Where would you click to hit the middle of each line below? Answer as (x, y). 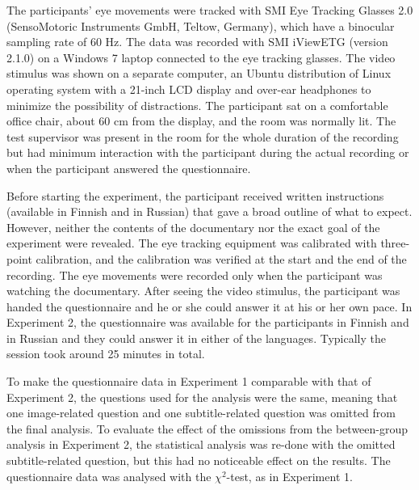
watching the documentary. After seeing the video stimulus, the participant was (203, 291)
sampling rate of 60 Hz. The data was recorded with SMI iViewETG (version (197, 42)
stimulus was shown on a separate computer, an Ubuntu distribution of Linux (199, 73)
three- (395, 243)
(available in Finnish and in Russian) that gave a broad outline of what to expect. (209, 211)
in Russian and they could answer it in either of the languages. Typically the (196, 338)
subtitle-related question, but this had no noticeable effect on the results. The (199, 460)
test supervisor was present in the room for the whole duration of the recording (203, 136)
